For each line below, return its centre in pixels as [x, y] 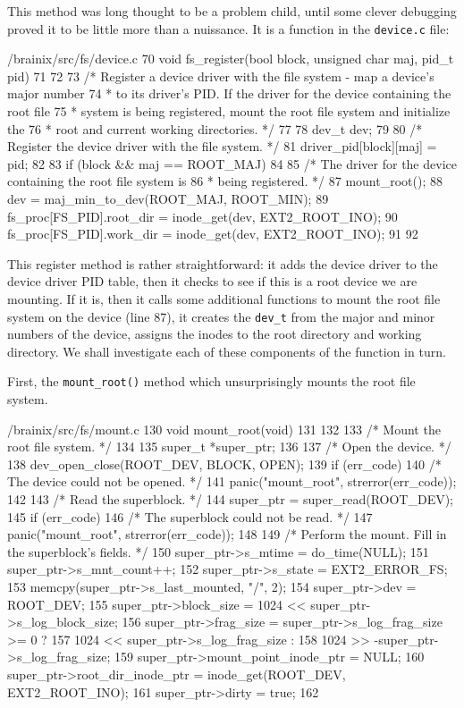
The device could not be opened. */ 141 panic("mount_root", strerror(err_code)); [232, 481]
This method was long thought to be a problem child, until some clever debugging [232, 11]
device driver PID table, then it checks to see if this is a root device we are [212, 281]
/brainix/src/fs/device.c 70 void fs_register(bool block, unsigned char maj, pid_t [231, 59]
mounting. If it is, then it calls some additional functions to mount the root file [224, 298]
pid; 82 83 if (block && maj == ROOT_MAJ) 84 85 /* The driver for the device [232, 163]
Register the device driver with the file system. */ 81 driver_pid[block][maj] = [222, 146]
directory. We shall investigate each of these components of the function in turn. [227, 351]
